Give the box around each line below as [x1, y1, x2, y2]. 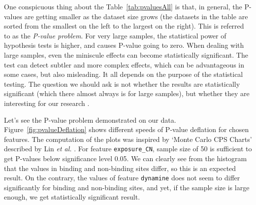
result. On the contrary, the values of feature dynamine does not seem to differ [4, 172, 240, 183]
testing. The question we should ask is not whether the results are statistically [4, 78, 240, 89]
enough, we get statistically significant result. [4, 192, 140, 202]
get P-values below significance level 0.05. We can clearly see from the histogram [4, 153, 247, 163]
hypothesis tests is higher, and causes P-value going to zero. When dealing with [4, 40, 244, 50]
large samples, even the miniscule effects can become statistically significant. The [4, 49, 248, 60]
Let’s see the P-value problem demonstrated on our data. [4, 114, 176, 125]
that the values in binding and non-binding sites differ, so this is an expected [4, 163, 236, 173]
